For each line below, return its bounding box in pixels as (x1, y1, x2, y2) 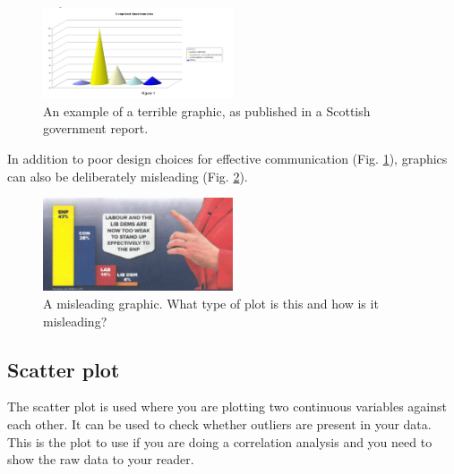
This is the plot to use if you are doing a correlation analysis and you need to (7, 432, 433, 451)
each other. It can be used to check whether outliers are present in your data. (7, 415, 432, 433)
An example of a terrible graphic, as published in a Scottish (43, 101, 371, 120)
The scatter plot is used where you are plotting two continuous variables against (7, 397, 447, 416)
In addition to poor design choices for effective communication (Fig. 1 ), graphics (7, 149, 448, 168)
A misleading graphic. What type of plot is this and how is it (43, 294, 379, 313)
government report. (43, 119, 149, 138)
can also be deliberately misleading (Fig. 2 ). (7, 166, 248, 185)
